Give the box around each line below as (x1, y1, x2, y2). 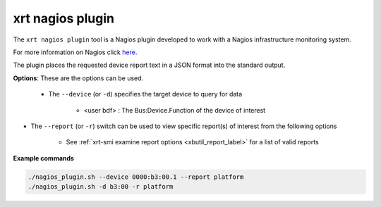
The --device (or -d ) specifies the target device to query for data (48, 90, 243, 99)
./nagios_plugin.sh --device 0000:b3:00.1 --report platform (28, 172, 244, 181)
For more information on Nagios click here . (13, 48, 138, 56)
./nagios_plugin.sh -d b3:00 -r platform (28, 183, 174, 191)
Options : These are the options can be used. (13, 74, 144, 82)
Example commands (13, 153, 74, 162)
